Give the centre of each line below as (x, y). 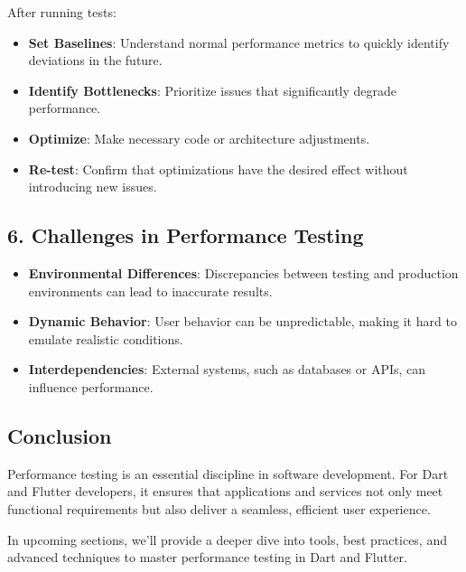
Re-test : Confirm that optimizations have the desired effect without (218, 169)
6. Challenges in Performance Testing (186, 235)
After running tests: (62, 12)
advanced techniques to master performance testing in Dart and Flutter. (207, 557)
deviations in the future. (95, 60)
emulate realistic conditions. (106, 338)
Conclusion (60, 435)
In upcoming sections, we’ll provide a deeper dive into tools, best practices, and (227, 539)
